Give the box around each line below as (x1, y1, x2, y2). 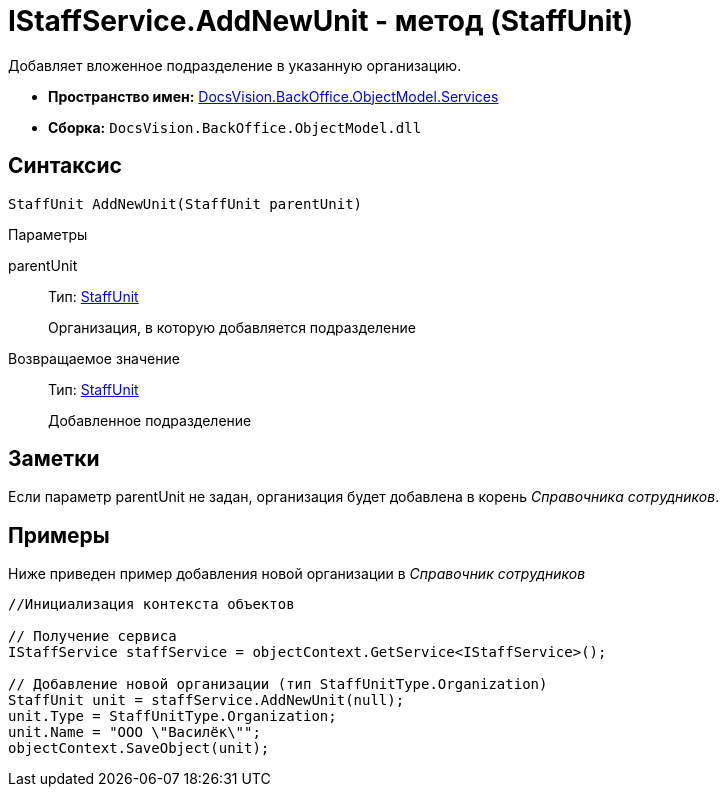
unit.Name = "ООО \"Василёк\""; (8, 724, 261, 741)
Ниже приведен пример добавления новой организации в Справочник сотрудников (8, 565, 586, 583)
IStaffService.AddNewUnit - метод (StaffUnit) (8, 4, 634, 38)
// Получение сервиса (8, 628, 177, 645)
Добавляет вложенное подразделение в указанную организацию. (8, 56, 462, 74)
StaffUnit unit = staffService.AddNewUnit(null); (8, 692, 405, 709)
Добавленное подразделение (48, 411, 252, 429)
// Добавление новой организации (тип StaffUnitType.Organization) (8, 676, 548, 693)
